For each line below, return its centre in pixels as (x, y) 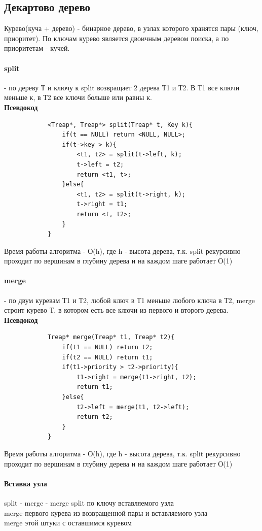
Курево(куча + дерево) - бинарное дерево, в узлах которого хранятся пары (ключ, (131, 28)
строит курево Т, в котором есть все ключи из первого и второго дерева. (116, 310)
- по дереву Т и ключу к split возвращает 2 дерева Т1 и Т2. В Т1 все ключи (122, 87)
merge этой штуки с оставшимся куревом (68, 523)
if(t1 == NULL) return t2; (107, 347)
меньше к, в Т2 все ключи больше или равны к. (78, 97)
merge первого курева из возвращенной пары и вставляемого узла (106, 512)
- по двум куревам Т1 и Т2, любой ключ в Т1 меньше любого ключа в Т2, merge (129, 300)
